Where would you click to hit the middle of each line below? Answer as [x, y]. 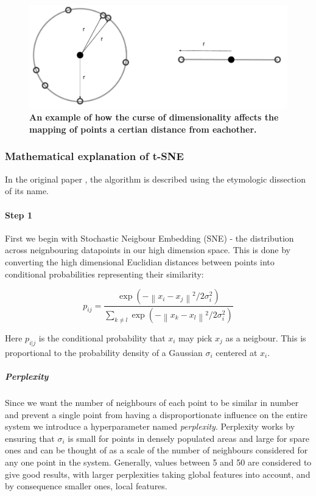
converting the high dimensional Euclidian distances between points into [140, 261]
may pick [195, 337]
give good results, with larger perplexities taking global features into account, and [158, 474]
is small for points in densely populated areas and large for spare [188, 438]
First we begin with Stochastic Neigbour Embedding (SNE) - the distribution [149, 238]
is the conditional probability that [102, 337]
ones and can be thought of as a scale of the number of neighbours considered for [156, 450]
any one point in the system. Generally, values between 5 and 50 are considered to [158, 462]
